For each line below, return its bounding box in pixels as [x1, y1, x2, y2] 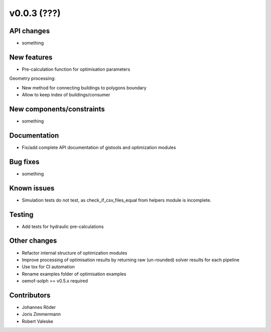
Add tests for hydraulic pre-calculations [22, 224, 104, 230]
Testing [9, 210, 34, 218]
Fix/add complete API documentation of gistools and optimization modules [22, 144, 176, 150]
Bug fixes [9, 157, 40, 166]
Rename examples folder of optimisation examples [22, 271, 126, 277]
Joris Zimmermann [22, 311, 61, 317]
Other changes [9, 237, 57, 245]
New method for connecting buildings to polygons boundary [22, 84, 147, 90]
